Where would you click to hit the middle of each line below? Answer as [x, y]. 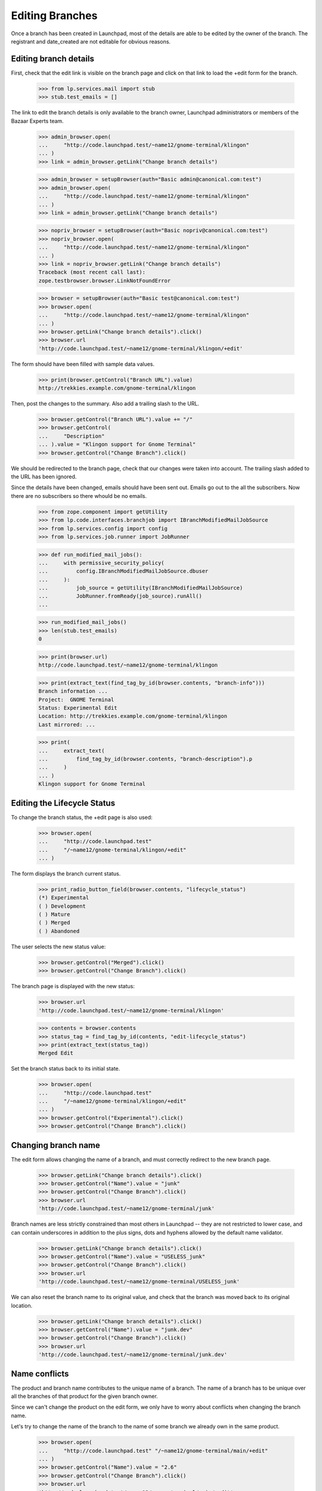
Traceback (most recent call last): [92, 272]
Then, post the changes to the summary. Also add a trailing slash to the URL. [105, 404]
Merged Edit [56, 1053]
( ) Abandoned [59, 931]
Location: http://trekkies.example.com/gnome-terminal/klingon [133, 716]
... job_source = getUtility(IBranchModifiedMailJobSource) [141, 588]
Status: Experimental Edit [78, 708]
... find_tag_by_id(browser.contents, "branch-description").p [145, 759]
